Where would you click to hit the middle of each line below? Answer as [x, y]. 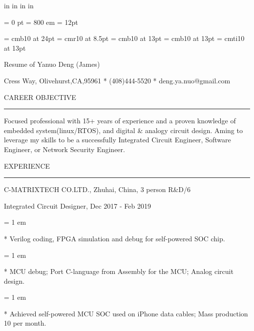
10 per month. [25, 323]
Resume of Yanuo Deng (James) [52, 64]
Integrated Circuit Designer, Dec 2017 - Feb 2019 [77, 205]
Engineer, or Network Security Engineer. [64, 149]
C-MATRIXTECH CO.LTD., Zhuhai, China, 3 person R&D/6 [97, 189]
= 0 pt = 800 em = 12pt [41, 22]
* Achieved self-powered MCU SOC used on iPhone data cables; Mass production [126, 313]
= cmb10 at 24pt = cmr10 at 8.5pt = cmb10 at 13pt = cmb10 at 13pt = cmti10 [124, 38]
